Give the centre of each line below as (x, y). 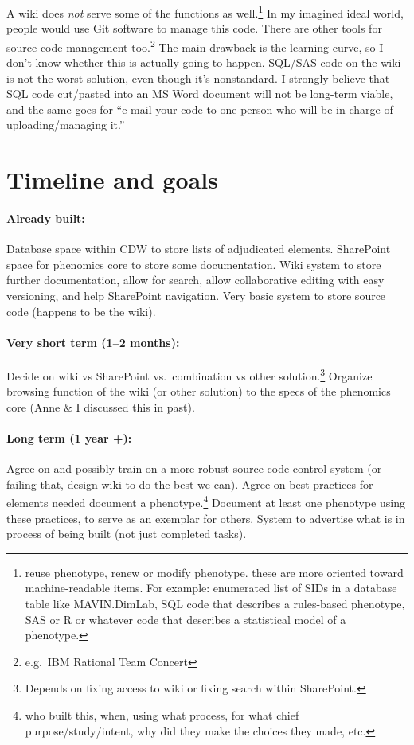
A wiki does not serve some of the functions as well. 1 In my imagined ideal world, (205, 12)
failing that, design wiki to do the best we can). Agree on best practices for (190, 484)
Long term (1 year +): (69, 438)
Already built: (46, 218)
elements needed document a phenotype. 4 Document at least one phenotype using (206, 501)
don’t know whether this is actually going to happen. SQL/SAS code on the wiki (204, 62)
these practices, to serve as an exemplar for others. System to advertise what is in (206, 518)
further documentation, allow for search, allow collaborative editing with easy (195, 280)
